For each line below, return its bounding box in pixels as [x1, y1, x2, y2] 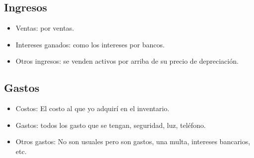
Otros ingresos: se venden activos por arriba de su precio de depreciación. [15, 56, 239, 66]
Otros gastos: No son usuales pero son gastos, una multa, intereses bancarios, [15, 136, 251, 147]
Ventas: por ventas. [15, 23, 74, 33]
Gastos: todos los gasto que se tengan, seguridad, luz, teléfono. [15, 119, 206, 130]
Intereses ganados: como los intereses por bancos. [15, 39, 165, 49]
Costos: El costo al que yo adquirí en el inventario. [15, 103, 170, 114]
